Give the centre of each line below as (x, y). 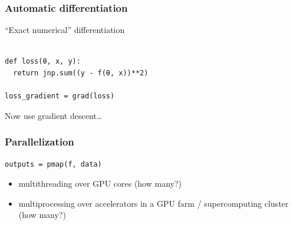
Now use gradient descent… (54, 115)
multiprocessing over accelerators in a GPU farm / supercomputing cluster (154, 203)
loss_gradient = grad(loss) (60, 96)
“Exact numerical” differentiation (65, 30)
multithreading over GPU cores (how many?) (100, 183)
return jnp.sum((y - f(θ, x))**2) (81, 73)
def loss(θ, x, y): (43, 62)
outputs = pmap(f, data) (53, 164)
